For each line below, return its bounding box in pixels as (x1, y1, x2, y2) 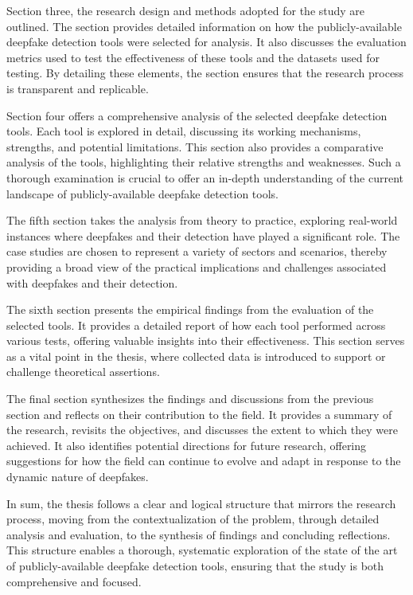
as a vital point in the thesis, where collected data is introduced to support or (6, 347, 386, 364)
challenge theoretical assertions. (6, 363, 160, 380)
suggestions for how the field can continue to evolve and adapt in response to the (6, 452, 401, 469)
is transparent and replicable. (6, 80, 149, 96)
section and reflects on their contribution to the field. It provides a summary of (6, 405, 392, 422)
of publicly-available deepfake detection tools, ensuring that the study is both (6, 558, 384, 573)
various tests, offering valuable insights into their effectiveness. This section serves (6, 332, 405, 349)
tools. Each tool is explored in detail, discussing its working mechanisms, (6, 123, 361, 139)
